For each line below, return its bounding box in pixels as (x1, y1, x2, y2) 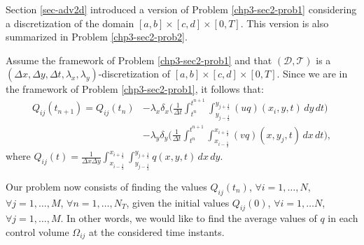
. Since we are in (276, 66, 348, 81)
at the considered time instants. (89, 224, 225, 239)
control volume (6, 224, 69, 239)
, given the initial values (126, 195, 230, 209)
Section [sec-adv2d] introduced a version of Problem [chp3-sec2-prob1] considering (6, 2, 357, 16)
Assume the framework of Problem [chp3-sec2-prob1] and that (6, 52, 272, 67)
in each (328, 211, 358, 225)
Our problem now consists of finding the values (6, 179, 207, 193)
